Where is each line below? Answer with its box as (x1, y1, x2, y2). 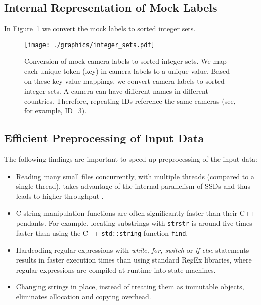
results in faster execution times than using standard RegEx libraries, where (16, 254, 252, 265)
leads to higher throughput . (16, 191, 104, 201)
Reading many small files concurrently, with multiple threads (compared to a (16, 170, 254, 181)
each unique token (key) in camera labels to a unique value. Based (24, 66, 230, 76)
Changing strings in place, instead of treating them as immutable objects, (16, 281, 244, 292)
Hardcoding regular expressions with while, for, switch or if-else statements (16, 244, 249, 255)
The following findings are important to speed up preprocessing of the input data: (4, 154, 258, 164)
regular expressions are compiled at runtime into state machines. (16, 264, 216, 275)
